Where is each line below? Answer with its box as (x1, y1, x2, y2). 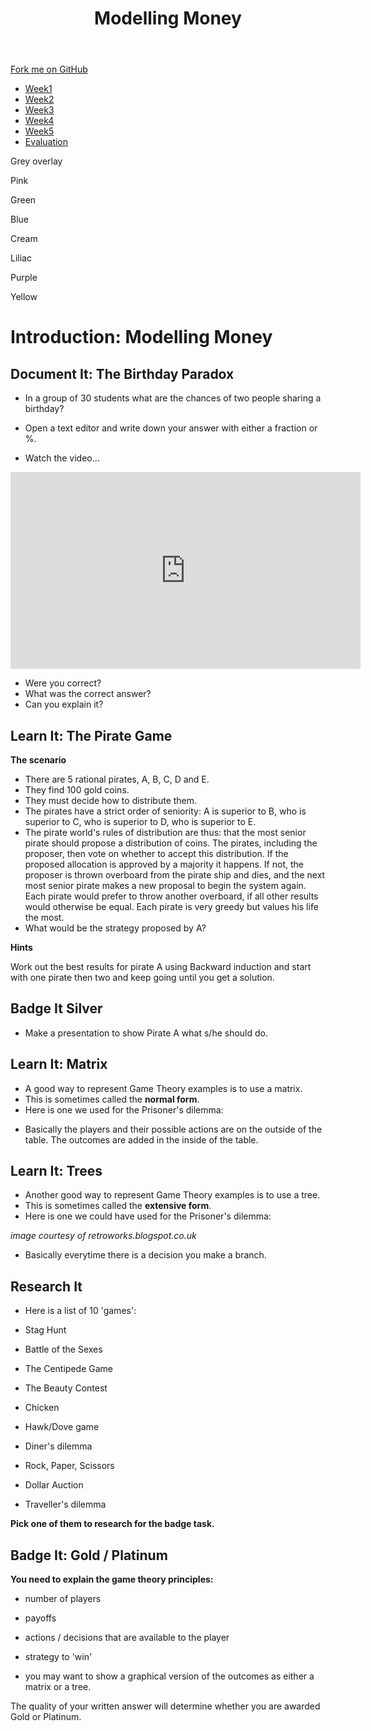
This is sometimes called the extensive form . (24, 1200, 212, 1212)
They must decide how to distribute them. (24, 795, 198, 806)
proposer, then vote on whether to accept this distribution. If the (24, 848, 289, 859)
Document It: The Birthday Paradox (10, 365, 235, 382)
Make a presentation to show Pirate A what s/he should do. (24, 1027, 269, 1039)
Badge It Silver (10, 1000, 103, 1017)
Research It (10, 1278, 83, 1295)
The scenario (10, 754, 67, 766)
